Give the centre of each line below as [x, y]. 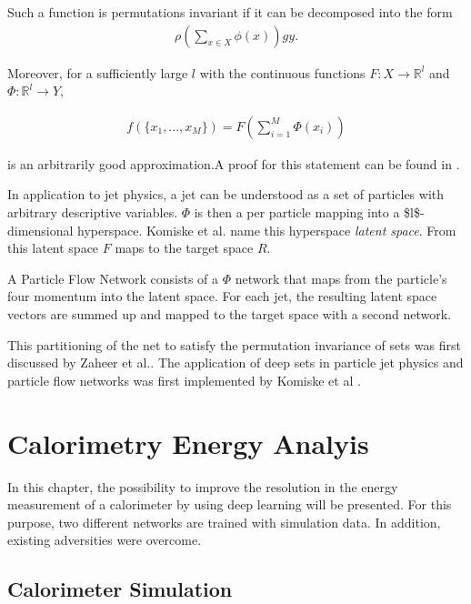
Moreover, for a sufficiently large [98, 72]
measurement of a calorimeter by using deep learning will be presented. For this [230, 504]
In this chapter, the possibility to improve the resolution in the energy [203, 486]
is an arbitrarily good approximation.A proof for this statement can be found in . [234, 163]
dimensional [40, 230]
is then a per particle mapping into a [297, 212]
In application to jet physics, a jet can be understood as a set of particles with [226, 194]
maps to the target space [184, 248]
